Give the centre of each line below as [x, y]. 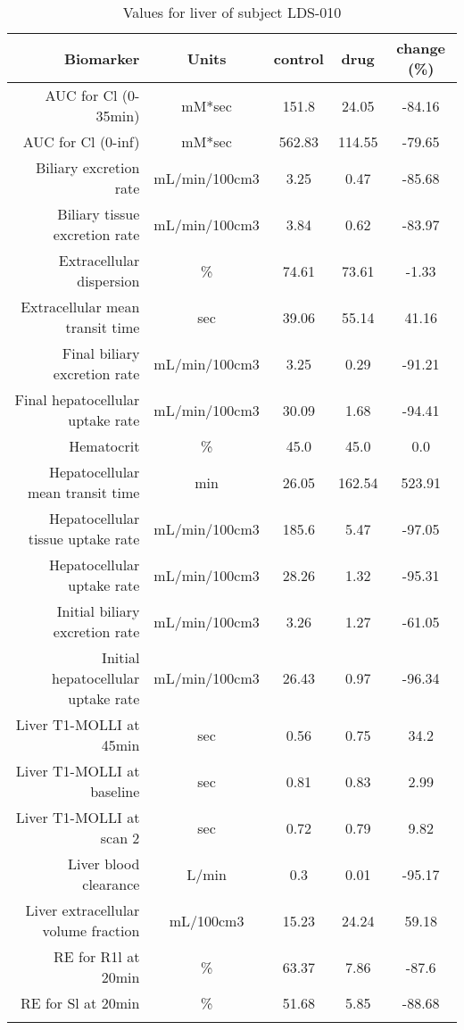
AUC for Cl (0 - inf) [81, 141]
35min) [118, 116]
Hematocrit [104, 446]
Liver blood [104, 864]
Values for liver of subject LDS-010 [232, 12]
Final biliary [101, 353]
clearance [111, 884]
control [298, 58]
